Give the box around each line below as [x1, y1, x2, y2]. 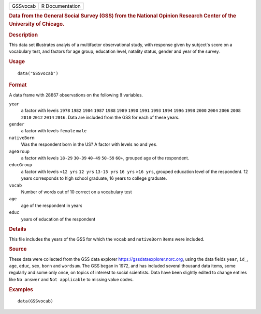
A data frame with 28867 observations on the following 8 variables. [9, 92, 143, 98]
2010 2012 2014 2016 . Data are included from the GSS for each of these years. [21, 114, 180, 120]
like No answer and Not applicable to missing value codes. [9, 276, 134, 282]
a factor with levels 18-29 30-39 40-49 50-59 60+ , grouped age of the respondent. [21, 155, 189, 161]
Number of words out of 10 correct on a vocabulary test [21, 189, 132, 195]
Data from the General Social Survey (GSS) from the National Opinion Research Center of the [9, 13, 236, 19]
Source [9, 246, 27, 252]
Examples [9, 286, 33, 293]
